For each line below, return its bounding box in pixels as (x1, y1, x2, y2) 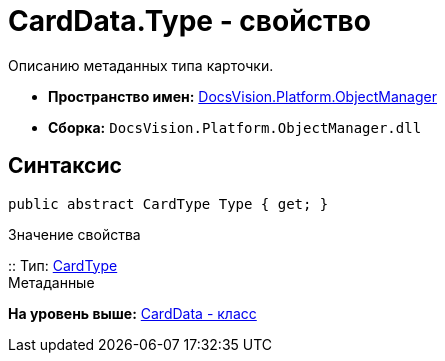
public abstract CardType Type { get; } (8, 195, 329, 212)
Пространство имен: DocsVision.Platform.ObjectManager (48, 87, 437, 105)
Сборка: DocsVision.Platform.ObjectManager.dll (48, 118, 422, 136)
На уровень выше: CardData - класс (8, 304, 257, 322)
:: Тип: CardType (8, 256, 118, 274)
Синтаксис (8, 153, 122, 179)
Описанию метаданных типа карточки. (8, 56, 274, 74)
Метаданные (8, 273, 95, 291)
